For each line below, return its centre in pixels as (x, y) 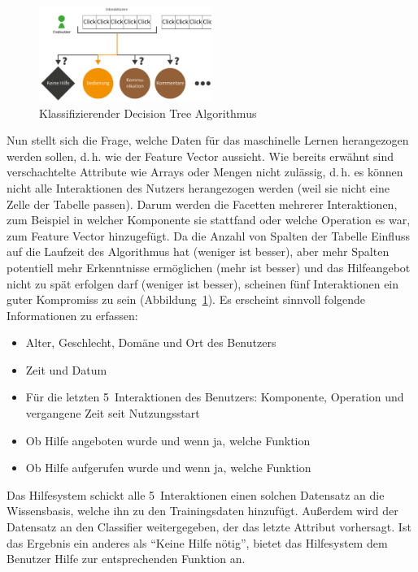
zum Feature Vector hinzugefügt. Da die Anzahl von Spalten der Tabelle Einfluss (208, 235)
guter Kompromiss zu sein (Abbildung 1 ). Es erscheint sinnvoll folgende (186, 299)
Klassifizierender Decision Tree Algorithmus (148, 113)
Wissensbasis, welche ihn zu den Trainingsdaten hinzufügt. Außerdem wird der (202, 511)
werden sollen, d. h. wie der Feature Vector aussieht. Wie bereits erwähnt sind (200, 156)
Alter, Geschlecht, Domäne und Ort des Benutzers (151, 342)
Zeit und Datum (66, 369)
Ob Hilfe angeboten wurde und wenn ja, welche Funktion (168, 440)
